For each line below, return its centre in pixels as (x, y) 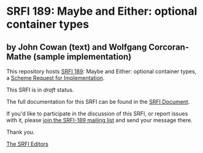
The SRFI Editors (28, 144)
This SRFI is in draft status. (40, 90)
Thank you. (21, 132)
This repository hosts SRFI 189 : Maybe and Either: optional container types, (101, 71)
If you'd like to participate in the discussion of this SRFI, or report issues (97, 114)
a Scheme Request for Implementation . (56, 78)
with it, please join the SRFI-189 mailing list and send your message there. (100, 120)
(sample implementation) (82, 57)
